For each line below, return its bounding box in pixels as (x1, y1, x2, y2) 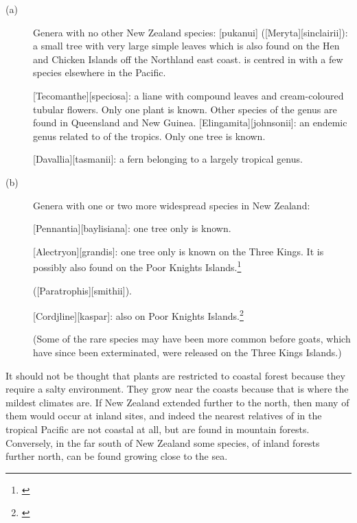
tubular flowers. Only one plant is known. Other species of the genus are (33, 102, 337, 116)
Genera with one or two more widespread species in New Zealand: (33, 198, 310, 212)
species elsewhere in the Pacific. (33, 65, 166, 80)
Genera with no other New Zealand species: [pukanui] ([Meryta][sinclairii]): (33, 25, 348, 39)
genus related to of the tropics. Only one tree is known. (33, 128, 266, 143)
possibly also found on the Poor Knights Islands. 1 (33, 258, 242, 274)
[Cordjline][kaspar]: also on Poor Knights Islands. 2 (33, 307, 244, 323)
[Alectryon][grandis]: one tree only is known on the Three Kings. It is (33, 244, 324, 258)
